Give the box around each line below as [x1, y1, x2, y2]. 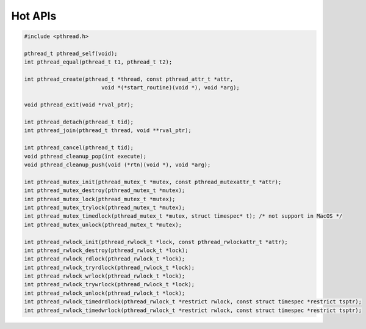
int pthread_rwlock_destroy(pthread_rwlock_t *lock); [24, 246, 188, 254]
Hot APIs [11, 9, 57, 23]
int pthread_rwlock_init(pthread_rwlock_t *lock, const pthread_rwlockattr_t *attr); [24, 238, 288, 245]
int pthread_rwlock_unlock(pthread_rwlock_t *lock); [24, 289, 185, 297]
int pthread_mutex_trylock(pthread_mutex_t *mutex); [24, 204, 185, 211]
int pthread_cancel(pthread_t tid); [24, 144, 134, 151]
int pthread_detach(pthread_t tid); [24, 119, 134, 125]
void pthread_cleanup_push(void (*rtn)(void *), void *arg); [24, 161, 211, 168]
